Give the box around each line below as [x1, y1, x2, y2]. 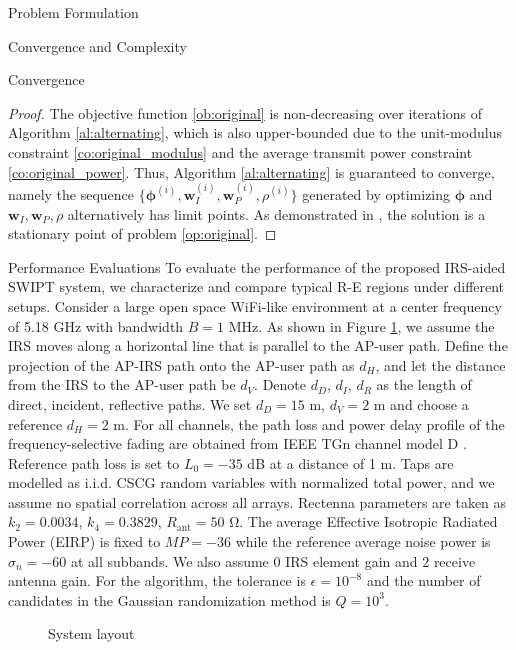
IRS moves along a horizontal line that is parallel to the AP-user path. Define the [8, 335, 508, 356]
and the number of [366, 570, 481, 591]
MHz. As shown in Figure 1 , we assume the [228, 315, 495, 336]
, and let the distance [375, 354, 506, 375]
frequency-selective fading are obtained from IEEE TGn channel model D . [8, 433, 467, 454]
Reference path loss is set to [8, 452, 180, 473]
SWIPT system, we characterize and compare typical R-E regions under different [8, 276, 505, 297]
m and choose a [373, 393, 469, 414]
